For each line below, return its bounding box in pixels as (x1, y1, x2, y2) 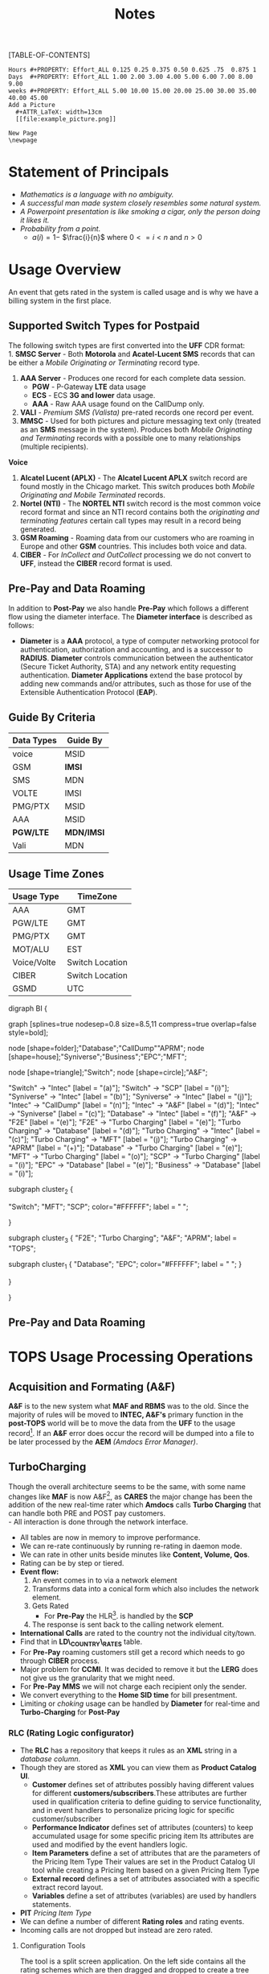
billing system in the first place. (8, 296, 112, 306)
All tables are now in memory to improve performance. (19, 1533, 201, 1542)
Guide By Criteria (8, 710, 96, 725)
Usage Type (12, 891, 59, 902)
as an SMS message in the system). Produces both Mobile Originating (19, 424, 253, 434)
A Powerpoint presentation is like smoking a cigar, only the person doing (19, 207, 261, 217)
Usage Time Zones (8, 867, 104, 880)
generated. (19, 524, 57, 534)
